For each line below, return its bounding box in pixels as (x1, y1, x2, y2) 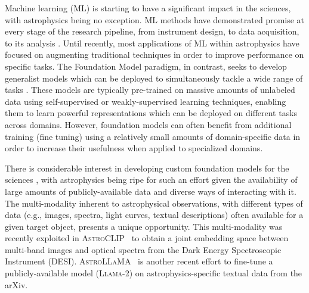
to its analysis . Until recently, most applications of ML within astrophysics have (5, 36, 299, 49)
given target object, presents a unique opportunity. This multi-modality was (5, 220, 283, 232)
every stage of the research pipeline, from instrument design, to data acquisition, (5, 25, 299, 38)
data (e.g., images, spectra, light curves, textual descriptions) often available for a (5, 208, 304, 221)
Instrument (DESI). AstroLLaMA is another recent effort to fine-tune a (5, 255, 273, 267)
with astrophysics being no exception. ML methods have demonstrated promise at (5, 13, 305, 26)
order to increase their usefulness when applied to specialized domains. (5, 142, 263, 154)
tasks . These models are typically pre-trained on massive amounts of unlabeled (5, 83, 295, 96)
